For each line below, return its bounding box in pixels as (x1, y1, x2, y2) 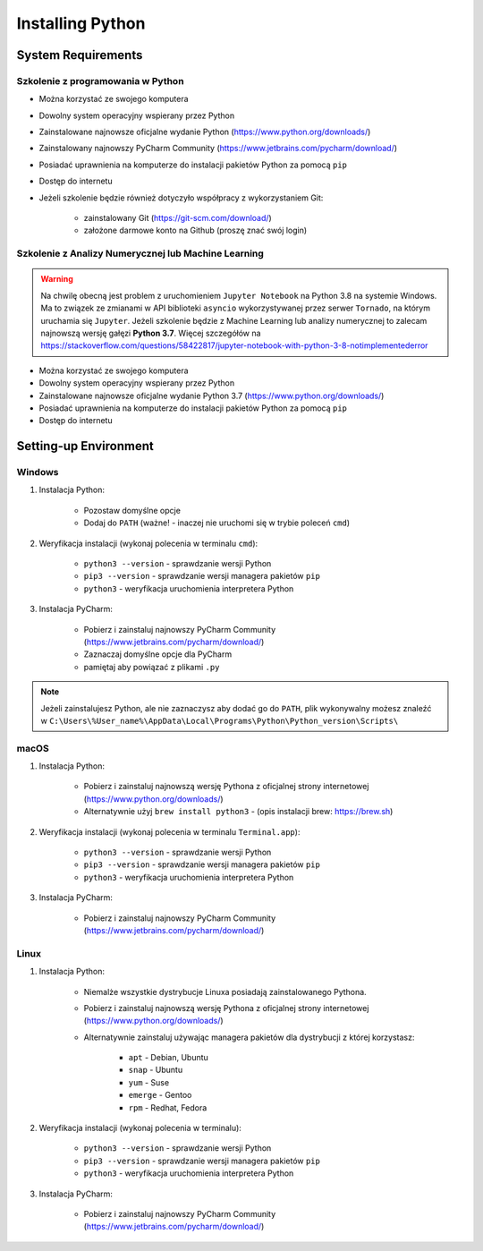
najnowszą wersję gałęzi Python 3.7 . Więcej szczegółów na (40, 328, 261, 338)
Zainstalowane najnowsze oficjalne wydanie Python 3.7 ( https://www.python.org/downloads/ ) (38, 390, 385, 401)
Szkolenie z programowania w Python (16, 74, 184, 87)
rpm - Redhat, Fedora (128, 1102, 208, 1113)
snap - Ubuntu (128, 1065, 183, 1076)
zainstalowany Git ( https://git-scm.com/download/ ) (83, 213, 272, 224)
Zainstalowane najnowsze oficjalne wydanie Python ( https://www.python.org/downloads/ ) (38, 126, 371, 138)
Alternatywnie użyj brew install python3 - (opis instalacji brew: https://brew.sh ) (83, 806, 394, 817)
